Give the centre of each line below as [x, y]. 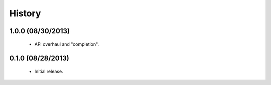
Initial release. [49, 71]
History [25, 13]
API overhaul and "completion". [67, 44]
